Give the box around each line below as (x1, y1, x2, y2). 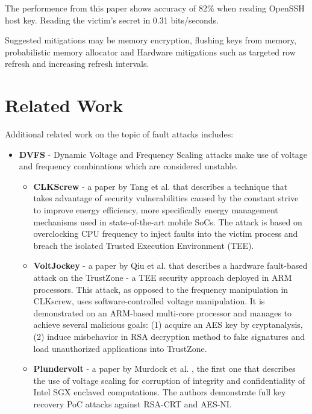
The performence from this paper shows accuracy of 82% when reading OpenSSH (5, 2, 305, 14)
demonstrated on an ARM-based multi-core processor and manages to (33, 306, 292, 319)
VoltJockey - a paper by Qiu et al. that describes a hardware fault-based (33, 259, 308, 272)
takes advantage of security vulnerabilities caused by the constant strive (33, 192, 299, 204)
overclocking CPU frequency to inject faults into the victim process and (33, 227, 298, 240)
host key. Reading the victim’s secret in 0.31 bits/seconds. (5, 13, 219, 26)
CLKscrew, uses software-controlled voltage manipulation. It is (33, 295, 265, 307)
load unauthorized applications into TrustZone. (33, 342, 207, 354)
